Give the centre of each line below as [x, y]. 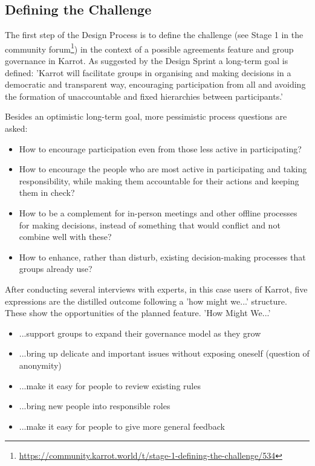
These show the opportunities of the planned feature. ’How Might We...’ [138, 313]
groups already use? [56, 269]
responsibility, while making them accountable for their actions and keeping [159, 180]
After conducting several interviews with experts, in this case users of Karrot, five [156, 289]
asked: [16, 128]
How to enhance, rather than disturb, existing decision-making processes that [162, 257]
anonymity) [40, 365]
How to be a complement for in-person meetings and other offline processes [158, 212]
